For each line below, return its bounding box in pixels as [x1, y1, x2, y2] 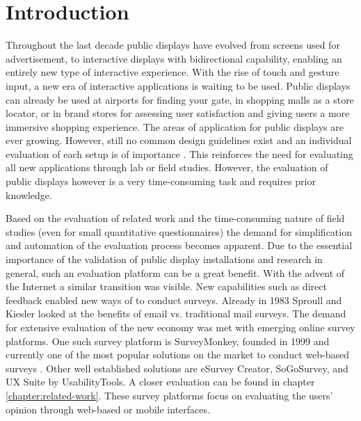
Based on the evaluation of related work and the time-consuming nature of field [6, 211, 345, 225]
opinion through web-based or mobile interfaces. [6, 402, 210, 416]
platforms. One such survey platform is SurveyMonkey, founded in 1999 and [6, 333, 330, 348]
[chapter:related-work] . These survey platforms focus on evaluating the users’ [6, 388, 333, 402]
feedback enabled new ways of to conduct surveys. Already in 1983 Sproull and [6, 292, 342, 307]
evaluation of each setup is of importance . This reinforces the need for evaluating [6, 146, 353, 161]
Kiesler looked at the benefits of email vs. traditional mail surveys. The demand [6, 306, 346, 321]
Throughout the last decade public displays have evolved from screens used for [6, 38, 340, 52]
